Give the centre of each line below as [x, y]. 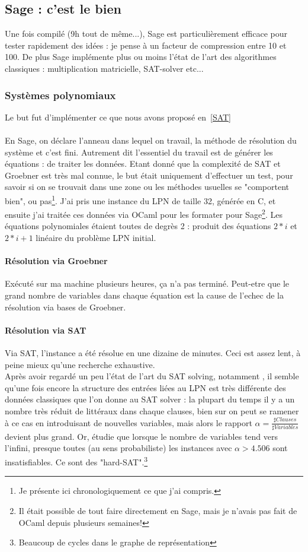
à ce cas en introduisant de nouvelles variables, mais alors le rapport [129, 422]
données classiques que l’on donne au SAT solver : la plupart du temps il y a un [150, 399]
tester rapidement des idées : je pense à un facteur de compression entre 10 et [146, 45]
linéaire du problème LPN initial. [96, 238]
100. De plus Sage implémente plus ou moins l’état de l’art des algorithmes [141, 57]
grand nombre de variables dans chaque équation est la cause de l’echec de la [144, 295]
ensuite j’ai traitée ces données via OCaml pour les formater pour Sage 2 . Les [144, 213]
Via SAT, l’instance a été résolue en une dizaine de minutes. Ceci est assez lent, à [153, 353]
